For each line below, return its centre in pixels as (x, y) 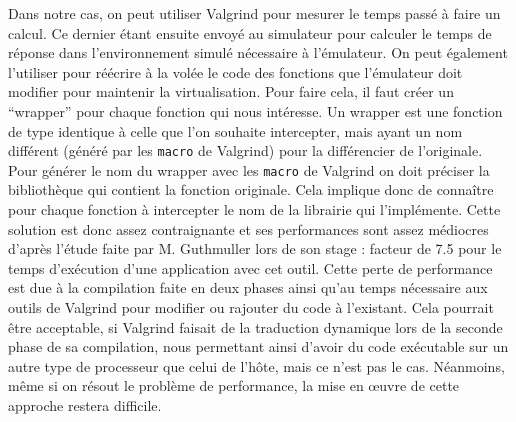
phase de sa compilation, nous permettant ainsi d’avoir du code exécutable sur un (258, 346)
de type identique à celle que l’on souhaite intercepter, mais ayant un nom (235, 130)
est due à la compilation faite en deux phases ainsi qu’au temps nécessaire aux (248, 287)
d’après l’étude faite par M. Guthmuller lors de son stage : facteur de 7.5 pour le (255, 248)
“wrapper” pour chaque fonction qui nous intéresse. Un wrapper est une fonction (255, 110)
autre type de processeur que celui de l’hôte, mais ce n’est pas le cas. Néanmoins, (256, 365)
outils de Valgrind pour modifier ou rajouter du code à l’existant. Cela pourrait (251, 307)
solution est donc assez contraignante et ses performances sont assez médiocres (248, 228)
